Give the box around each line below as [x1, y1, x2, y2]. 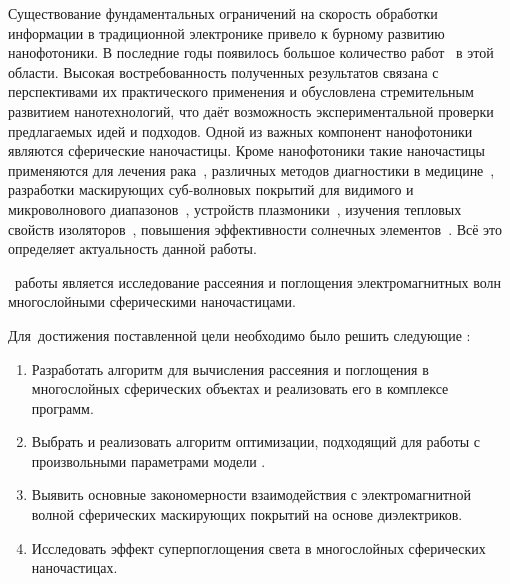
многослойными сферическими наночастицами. [8, 291, 296, 312]
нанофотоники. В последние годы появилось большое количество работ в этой [8, 42, 494, 63]
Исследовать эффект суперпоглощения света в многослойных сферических [31, 537, 486, 558]
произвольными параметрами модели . [31, 450, 266, 471]
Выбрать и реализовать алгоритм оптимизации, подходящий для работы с [31, 431, 481, 452]
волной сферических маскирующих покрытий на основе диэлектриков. [31, 504, 463, 525]
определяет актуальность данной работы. [8, 238, 257, 259]
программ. [31, 397, 94, 418]
